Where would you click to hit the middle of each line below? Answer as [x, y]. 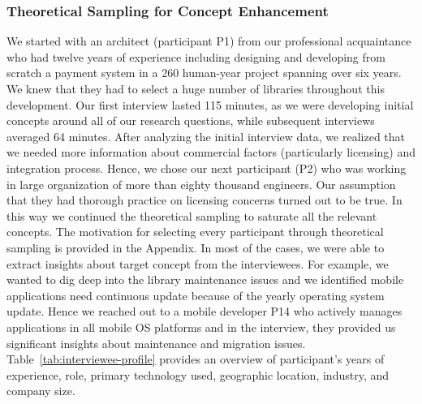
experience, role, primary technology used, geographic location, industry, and [198, 374]
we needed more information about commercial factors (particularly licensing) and [211, 152]
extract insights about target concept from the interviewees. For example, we [198, 263]
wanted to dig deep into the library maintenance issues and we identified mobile [205, 279]
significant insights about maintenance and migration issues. [156, 343]
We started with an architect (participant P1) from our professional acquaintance [209, 41]
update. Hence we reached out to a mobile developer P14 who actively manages [205, 311]
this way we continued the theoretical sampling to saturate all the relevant [192, 215]
